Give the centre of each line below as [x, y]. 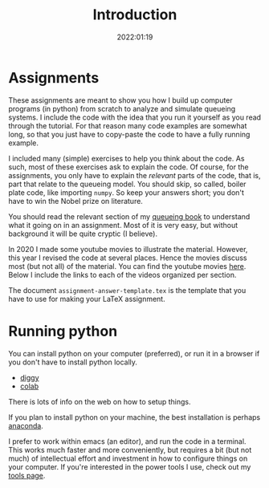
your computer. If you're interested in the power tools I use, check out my [130, 466]
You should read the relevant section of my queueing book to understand [129, 216]
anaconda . [26, 425]
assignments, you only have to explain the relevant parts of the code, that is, [134, 175]
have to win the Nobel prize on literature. [75, 201]
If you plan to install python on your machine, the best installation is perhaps [134, 417]
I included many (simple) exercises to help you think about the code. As [126, 158]
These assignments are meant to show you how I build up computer [120, 100]
